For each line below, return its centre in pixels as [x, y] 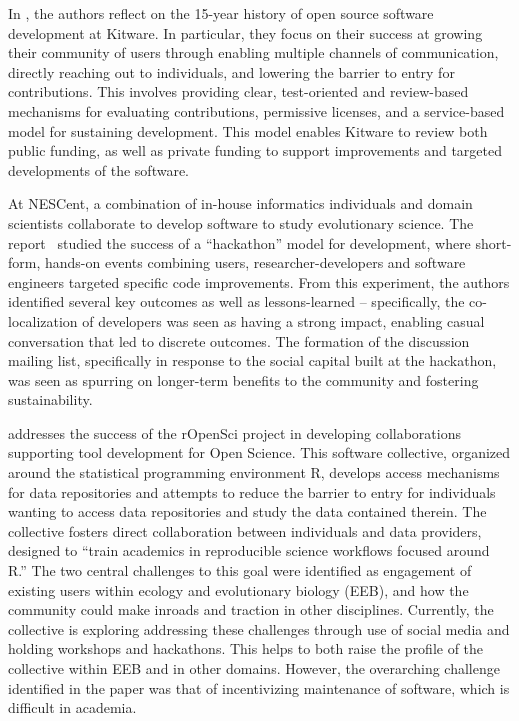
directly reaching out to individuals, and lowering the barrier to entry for [231, 71]
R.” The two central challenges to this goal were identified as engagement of [240, 570]
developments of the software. [99, 169]
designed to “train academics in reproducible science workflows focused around [249, 550]
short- [493, 242]
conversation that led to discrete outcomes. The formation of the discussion [239, 340]
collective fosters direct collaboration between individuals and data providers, [245, 530]
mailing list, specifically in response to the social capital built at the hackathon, [252, 360]
